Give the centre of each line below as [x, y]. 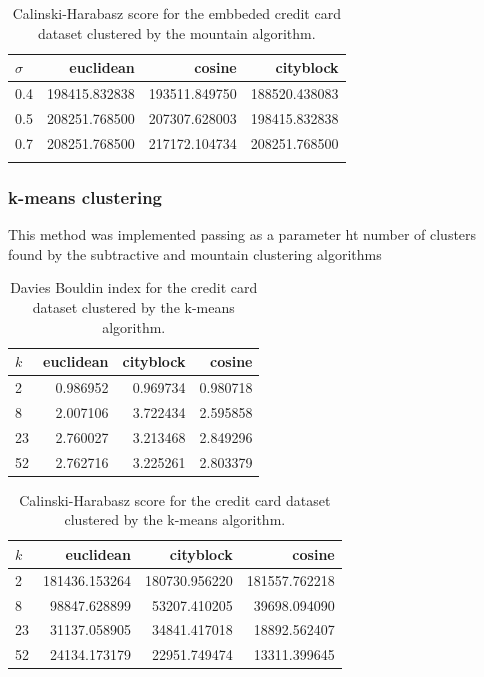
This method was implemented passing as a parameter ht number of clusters [242, 234]
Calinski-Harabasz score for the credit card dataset [175, 499]
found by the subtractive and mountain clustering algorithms [195, 253]
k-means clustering [85, 196]
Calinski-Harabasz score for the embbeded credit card [176, 13]
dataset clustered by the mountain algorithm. [177, 32]
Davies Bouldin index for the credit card [134, 287]
